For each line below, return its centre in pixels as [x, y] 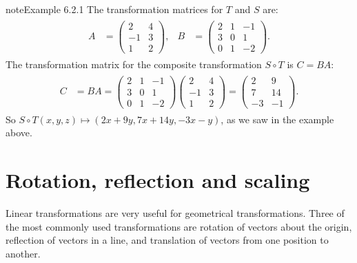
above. [19, 133]
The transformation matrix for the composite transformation [134, 64]
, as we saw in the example [277, 119]
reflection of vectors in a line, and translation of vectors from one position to [167, 240]
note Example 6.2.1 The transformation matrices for [114, 9]
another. [23, 253]
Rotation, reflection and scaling [158, 180]
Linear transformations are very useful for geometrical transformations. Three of [175, 212]
